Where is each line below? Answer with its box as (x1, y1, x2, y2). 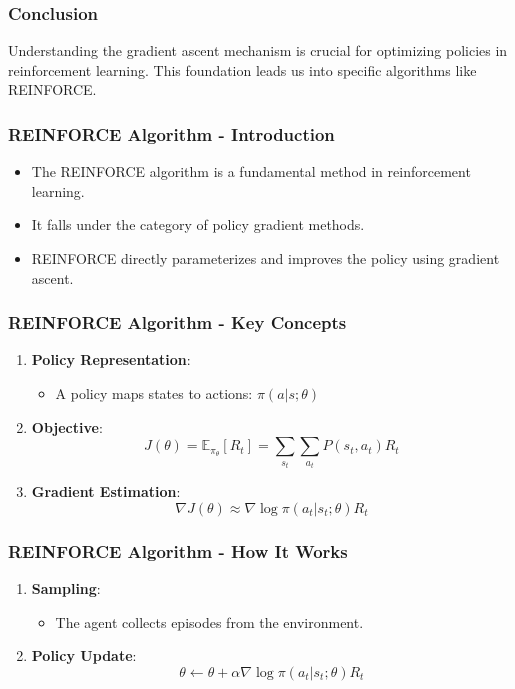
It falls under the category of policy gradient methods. (31, 214, 365, 235)
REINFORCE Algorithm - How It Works (8, 538, 348, 563)
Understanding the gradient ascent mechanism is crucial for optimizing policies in (8, 40, 508, 61)
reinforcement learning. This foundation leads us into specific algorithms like (8, 59, 477, 80)
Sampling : (31, 578, 101, 599)
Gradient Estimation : (31, 481, 181, 502)
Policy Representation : (31, 349, 191, 370)
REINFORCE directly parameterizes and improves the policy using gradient (31, 248, 500, 268)
